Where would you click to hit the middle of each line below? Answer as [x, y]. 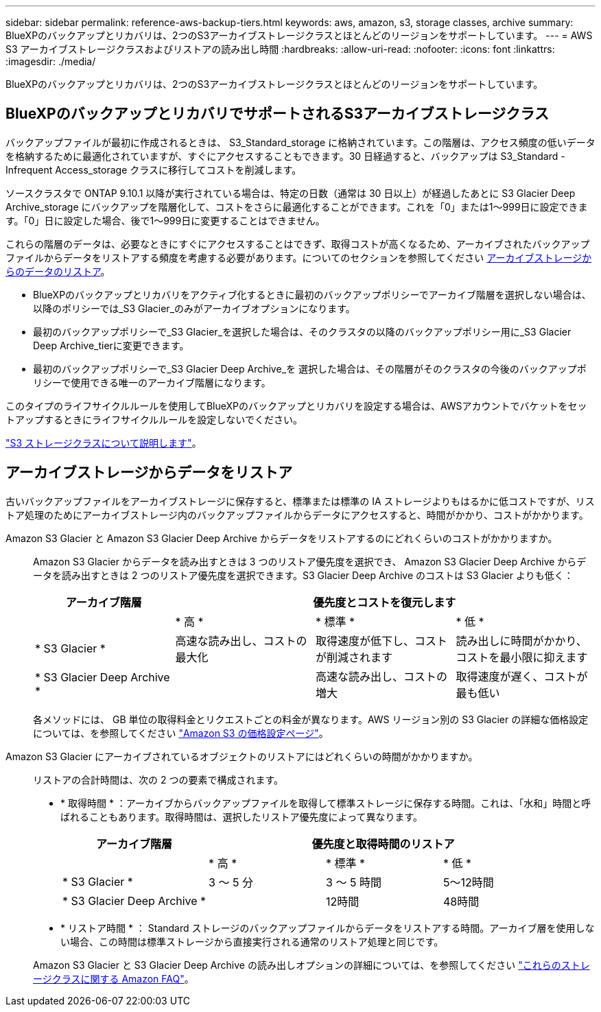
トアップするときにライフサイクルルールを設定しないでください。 [154, 419]
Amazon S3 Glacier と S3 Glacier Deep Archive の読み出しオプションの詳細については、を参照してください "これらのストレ [311, 965]
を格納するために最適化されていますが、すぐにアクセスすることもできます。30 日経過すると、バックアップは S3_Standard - [285, 156]
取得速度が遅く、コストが [522, 676]
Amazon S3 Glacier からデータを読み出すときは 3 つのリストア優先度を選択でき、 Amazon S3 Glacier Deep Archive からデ [310, 561]
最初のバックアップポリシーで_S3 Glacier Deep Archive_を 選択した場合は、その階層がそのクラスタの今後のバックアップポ [310, 368]
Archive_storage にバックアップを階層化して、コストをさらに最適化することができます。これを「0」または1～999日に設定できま [297, 207]
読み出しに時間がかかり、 [521, 640]
